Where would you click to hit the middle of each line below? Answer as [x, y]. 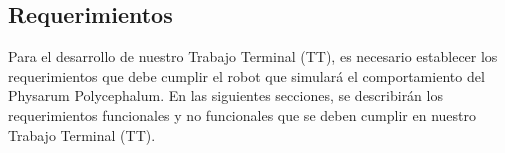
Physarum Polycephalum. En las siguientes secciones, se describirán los [225, 95]
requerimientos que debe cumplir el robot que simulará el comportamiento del [246, 75]
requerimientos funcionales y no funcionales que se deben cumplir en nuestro [242, 114]
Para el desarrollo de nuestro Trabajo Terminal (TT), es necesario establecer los [253, 56]
